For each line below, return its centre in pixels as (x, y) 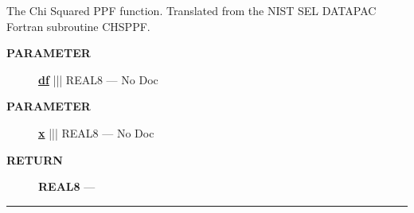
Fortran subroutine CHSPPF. (78, 26)
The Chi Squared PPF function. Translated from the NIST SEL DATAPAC (191, 10)
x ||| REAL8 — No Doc (96, 132)
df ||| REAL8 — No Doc (98, 79)
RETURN (35, 159)
